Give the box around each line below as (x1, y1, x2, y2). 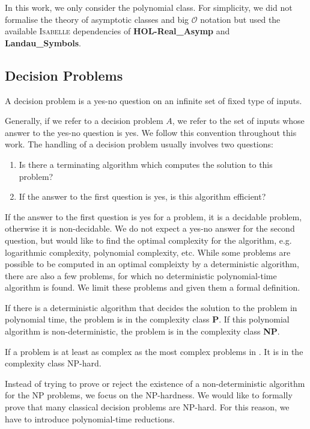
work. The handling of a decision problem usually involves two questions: (5, 138, 273, 150)
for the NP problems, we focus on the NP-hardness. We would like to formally (5, 389, 293, 401)
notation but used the (200, 13, 281, 25)
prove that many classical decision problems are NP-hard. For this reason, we (5, 401, 290, 413)
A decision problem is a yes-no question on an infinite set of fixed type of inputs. (5, 94, 302, 106)
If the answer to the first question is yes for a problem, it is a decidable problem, (5, 210, 302, 223)
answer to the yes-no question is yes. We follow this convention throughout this (5, 126, 297, 138)
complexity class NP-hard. (5, 357, 102, 369)
